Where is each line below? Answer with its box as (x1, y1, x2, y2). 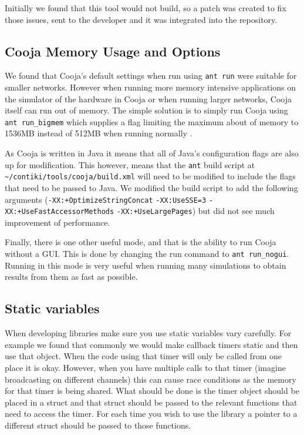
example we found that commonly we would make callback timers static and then (5, 338, 298, 350)
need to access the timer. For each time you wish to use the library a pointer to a (5, 407, 298, 420)
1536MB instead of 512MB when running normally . (5, 127, 192, 139)
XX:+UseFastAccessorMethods (5, 208, 114, 216)
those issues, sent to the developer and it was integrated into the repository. (5, 13, 278, 25)
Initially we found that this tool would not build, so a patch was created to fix (5, 2, 286, 14)
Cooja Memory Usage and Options (5, 42, 221, 60)
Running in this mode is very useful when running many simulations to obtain (5, 259, 286, 271)
